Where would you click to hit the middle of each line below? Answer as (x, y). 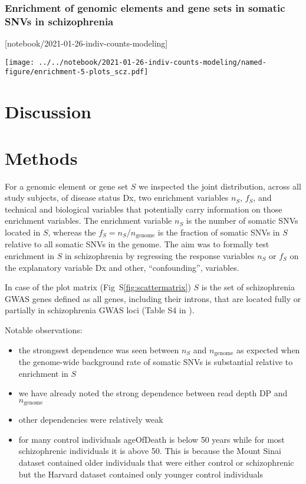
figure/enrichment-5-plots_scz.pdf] (77, 72)
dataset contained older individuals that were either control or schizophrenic (156, 462)
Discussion (48, 112)
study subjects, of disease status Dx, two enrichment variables (117, 198)
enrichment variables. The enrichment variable (88, 221)
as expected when (268, 349)
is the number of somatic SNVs (242, 221)
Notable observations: (44, 329)
